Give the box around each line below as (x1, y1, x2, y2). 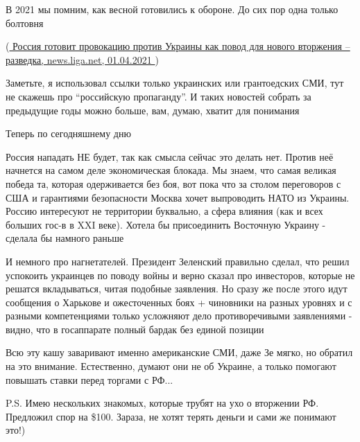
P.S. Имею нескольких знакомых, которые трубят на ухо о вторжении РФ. (6, 396, 319, 410)
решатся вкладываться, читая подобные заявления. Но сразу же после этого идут (6, 281, 348, 296)
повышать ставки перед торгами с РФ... (6, 372, 173, 387)
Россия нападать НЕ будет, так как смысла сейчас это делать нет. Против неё (6, 149, 334, 163)
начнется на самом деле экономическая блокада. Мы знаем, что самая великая (6, 163, 336, 177)
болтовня (6, 15, 44, 30)
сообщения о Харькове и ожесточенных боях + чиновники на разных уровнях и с (6, 294, 352, 309)
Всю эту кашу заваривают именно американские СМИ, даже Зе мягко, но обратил (6, 345, 353, 360)
